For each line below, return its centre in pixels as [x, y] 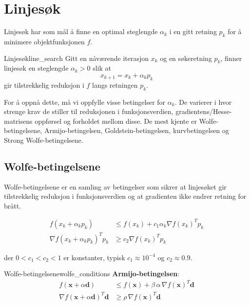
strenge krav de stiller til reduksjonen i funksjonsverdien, [89, 111]
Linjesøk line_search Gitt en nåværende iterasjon [77, 58]
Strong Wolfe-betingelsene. [44, 140]
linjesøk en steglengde [36, 68]
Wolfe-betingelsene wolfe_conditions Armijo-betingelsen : [92, 274]
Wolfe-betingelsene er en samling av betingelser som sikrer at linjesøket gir [115, 186]
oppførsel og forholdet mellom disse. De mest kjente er [116, 121]
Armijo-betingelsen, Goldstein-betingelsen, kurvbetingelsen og [136, 130]
